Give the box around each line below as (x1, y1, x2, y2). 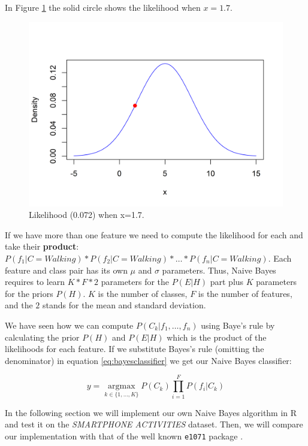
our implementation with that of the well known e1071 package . (5, 429, 243, 442)
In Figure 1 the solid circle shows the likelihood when (5, 1, 201, 13)
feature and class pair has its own (5, 263, 128, 276)
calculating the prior (5, 330, 80, 343)
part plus (210, 275, 244, 288)
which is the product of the (167, 330, 267, 343)
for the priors (5, 287, 53, 299)
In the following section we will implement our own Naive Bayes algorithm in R (5, 406, 297, 418)
